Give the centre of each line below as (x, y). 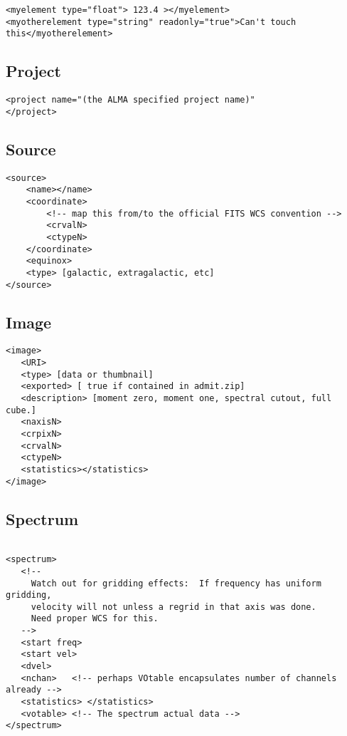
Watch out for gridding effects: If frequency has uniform (176, 583)
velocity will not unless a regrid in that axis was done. (173, 607)
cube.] (21, 410)
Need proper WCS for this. (95, 619)
